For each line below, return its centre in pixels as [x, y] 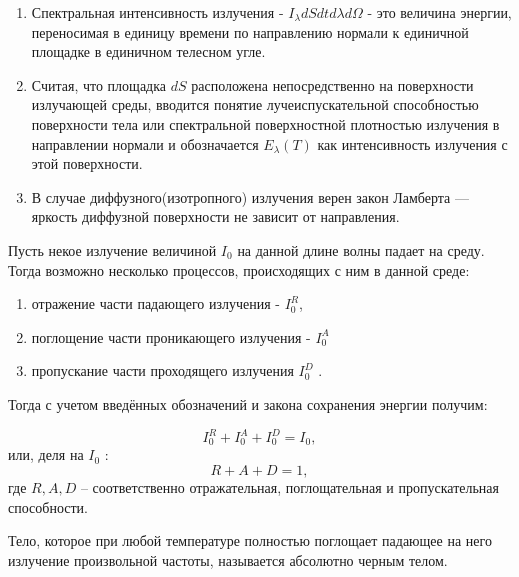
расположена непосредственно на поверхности [332, 84]
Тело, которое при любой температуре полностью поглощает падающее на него [250, 540]
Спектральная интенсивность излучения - [157, 12]
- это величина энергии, [439, 12]
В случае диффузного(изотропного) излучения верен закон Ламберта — [250, 196]
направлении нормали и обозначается [145, 143]
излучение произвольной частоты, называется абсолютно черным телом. [228, 559]
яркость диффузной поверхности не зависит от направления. [215, 216]
